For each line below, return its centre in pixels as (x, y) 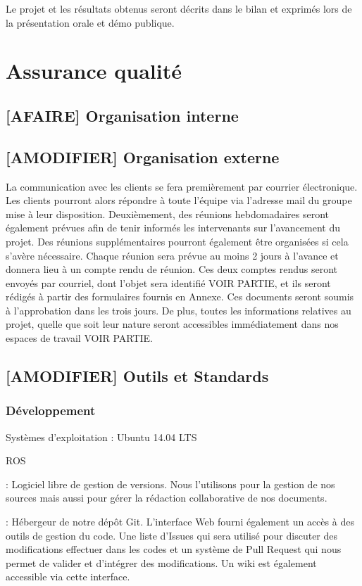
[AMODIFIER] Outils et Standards (137, 376)
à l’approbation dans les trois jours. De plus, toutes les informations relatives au (179, 310)
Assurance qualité (94, 71)
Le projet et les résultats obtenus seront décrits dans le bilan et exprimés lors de (179, 8)
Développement (51, 410)
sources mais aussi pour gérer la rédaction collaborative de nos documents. (167, 498)
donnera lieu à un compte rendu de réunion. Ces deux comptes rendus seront (172, 269)
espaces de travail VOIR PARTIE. (80, 338)
